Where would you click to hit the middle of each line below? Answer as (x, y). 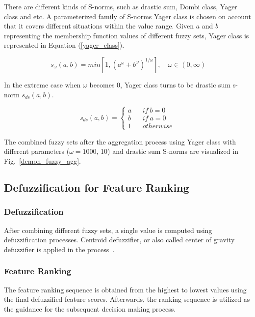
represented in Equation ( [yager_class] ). (64, 45)
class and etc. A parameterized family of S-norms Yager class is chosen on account (127, 16)
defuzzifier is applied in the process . (59, 249)
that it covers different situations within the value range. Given (99, 26)
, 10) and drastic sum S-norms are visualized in (167, 151)
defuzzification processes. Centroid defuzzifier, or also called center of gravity (119, 240)
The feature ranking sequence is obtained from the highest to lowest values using (125, 289)
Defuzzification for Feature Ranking (97, 187)
